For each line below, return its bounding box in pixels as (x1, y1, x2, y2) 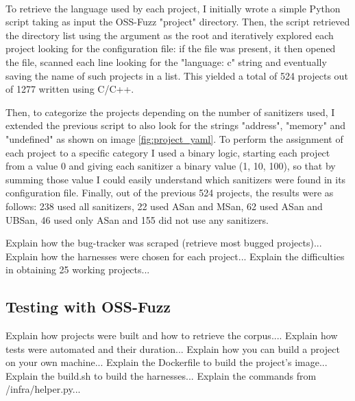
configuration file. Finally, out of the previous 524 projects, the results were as (5, 185, 334, 200)
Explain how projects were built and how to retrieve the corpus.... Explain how (5, 328, 338, 343)
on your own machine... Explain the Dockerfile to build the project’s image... (5, 355, 328, 369)
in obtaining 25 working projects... (5, 262, 150, 277)
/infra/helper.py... (5, 382, 81, 396)
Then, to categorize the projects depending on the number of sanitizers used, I (5, 104, 335, 119)
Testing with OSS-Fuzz (5, 296, 171, 317)
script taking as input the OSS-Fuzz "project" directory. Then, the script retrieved (5, 14, 350, 29)
